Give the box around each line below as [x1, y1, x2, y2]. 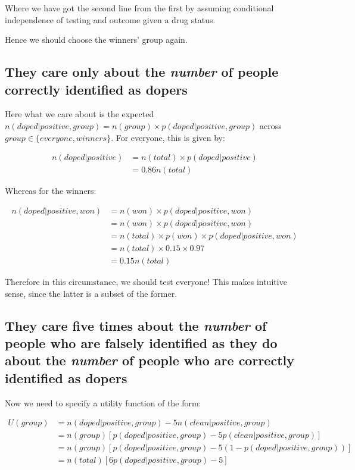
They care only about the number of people [5, 62, 279, 81]
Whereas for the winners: [5, 184, 96, 197]
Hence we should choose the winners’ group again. [5, 33, 188, 46]
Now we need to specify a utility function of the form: [5, 396, 201, 409]
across [259, 119, 282, 131]
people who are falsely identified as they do [5, 333, 278, 352]
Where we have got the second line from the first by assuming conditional [5, 2, 274, 14]
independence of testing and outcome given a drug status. [5, 13, 216, 26]
